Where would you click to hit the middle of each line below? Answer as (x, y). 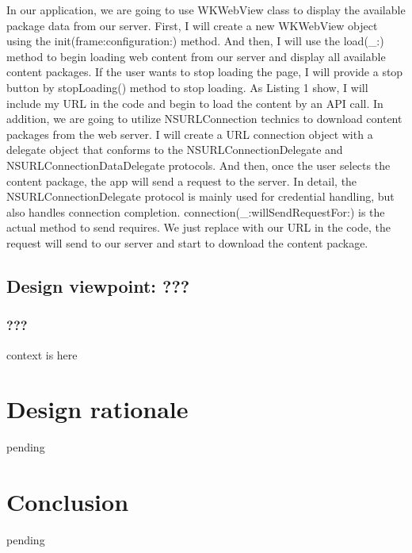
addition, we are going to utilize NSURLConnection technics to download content (204, 119)
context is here (42, 354)
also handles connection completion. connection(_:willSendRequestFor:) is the (196, 211)
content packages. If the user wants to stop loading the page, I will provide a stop (205, 72)
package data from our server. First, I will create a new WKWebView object (192, 25)
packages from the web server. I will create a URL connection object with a (190, 134)
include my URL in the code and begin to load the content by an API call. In (195, 103)
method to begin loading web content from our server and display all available (196, 56)
